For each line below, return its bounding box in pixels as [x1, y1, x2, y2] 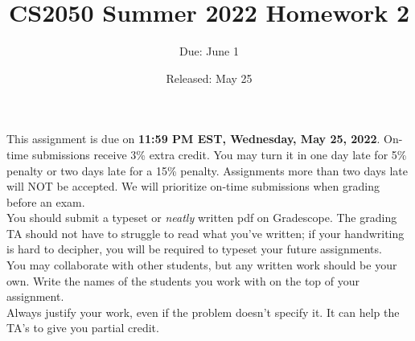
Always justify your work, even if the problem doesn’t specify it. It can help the [6, 303, 400, 320]
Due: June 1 [179, 43, 239, 60]
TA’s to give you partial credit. [6, 319, 159, 336]
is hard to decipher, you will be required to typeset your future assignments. [6, 240, 382, 257]
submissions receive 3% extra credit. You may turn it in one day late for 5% [31, 146, 407, 162]
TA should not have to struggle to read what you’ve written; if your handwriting [6, 224, 405, 241]
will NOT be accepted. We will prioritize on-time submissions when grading [6, 178, 380, 195]
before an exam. [6, 193, 85, 210]
